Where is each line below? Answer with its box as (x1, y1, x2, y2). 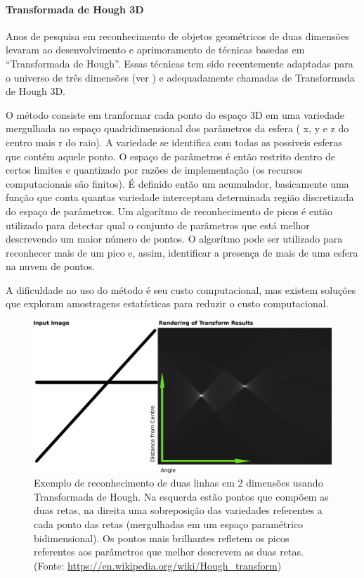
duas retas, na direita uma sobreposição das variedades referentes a (34, 503, 323, 518)
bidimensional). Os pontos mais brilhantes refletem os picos (34, 530, 290, 545)
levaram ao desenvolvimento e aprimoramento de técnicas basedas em (6, 42, 305, 57)
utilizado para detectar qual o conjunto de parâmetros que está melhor (6, 217, 310, 232)
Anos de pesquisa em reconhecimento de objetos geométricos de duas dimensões (6, 28, 349, 43)
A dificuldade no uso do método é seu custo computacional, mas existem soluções (6, 282, 356, 297)
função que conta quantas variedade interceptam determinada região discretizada (6, 190, 354, 205)
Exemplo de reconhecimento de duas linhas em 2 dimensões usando (34, 475, 323, 490)
